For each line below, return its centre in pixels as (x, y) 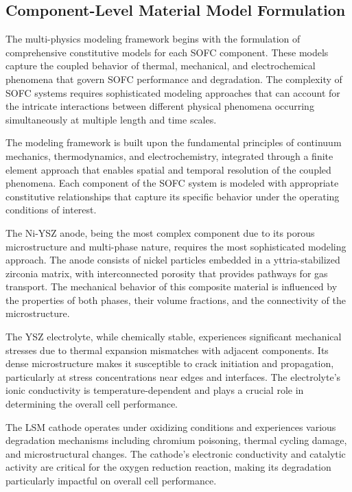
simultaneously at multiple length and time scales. (111, 119)
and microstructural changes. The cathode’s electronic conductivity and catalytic (176, 453)
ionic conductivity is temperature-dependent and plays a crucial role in (155, 390)
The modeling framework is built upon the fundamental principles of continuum (174, 142)
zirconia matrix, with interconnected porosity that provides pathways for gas (167, 273)
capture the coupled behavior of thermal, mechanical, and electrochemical (161, 66)
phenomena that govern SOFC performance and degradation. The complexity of (174, 79)
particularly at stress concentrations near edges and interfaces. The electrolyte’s (173, 376)
